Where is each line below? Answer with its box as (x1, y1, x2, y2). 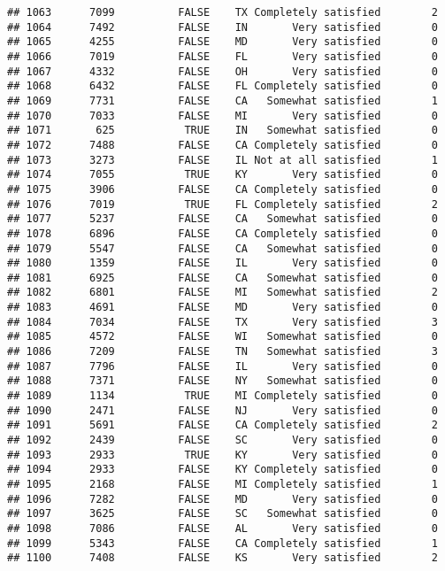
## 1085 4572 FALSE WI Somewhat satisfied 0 (7, 330, 438, 343)
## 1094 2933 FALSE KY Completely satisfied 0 (7, 463, 438, 476)
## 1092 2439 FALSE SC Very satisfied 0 (7, 434, 438, 447)
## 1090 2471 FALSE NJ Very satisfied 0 (7, 404, 438, 417)
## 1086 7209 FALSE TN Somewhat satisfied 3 (7, 345, 438, 359)
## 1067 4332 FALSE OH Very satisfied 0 (7, 65, 438, 78)
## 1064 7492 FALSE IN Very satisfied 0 (7, 20, 438, 34)
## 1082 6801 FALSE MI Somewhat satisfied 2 (7, 286, 438, 299)
